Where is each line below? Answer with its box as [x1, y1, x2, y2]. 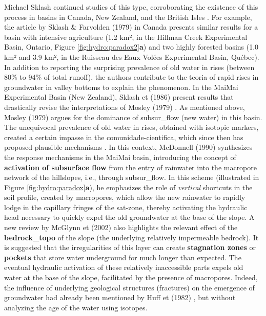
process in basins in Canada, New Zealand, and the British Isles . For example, [4, 11, 252, 22]
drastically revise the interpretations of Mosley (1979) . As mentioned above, [4, 101, 245, 112]
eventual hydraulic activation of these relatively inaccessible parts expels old [4, 262, 243, 273]
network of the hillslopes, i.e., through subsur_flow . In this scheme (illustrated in [4, 172, 259, 183]
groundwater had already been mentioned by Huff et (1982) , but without [4, 292, 236, 303]
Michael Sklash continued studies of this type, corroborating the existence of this [4, 2, 258, 12]
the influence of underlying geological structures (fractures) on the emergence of [4, 282, 255, 292]
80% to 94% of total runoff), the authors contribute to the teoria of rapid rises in [4, 72, 259, 82]
